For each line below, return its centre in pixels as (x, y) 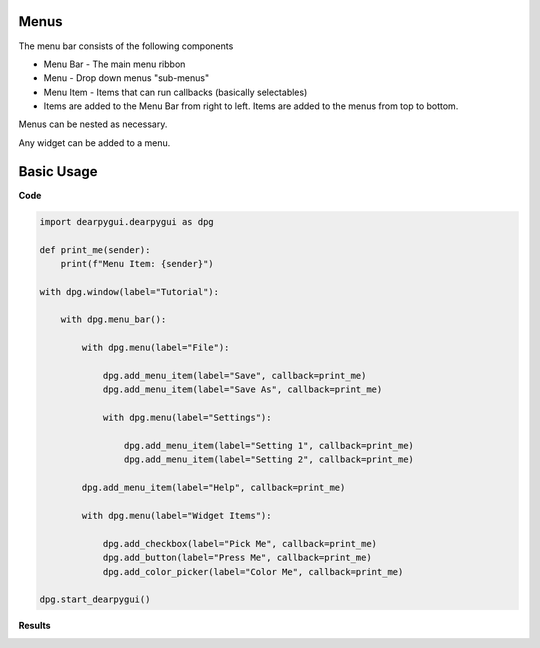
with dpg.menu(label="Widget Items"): (176, 515)
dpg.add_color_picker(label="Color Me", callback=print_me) (253, 571)
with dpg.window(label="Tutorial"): (129, 291)
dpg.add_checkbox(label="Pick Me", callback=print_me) (240, 543)
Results (34, 626)
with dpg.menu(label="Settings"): (187, 418)
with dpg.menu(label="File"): (155, 348)
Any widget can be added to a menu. (94, 142)
